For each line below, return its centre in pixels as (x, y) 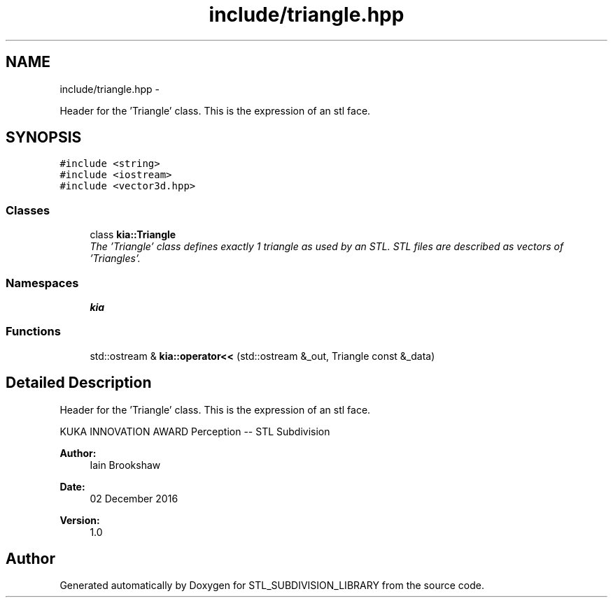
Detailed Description (79, 383)
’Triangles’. (115, 259)
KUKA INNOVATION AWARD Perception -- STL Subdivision (195, 431)
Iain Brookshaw (125, 465)
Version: (80, 520)
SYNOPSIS (44, 138)
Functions (33, 332)
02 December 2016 (134, 498)
